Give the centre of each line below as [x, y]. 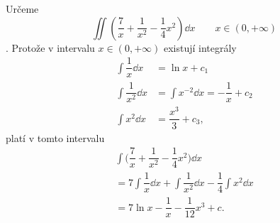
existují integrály [200, 47]
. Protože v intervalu [50, 47]
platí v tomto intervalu [55, 137]
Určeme [22, 9]
